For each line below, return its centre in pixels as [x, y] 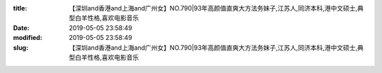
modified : [28, 38]
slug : [21, 47]
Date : [21, 27]
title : [20, 8]
